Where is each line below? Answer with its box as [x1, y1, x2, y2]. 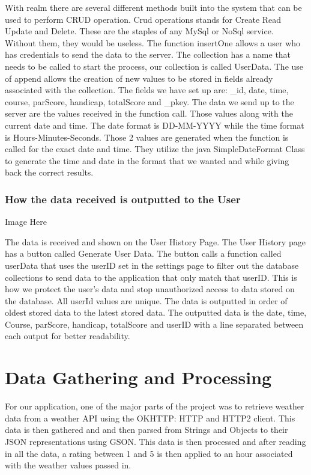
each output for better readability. [5, 329, 130, 342]
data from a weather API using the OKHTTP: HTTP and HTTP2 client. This [5, 411, 295, 424]
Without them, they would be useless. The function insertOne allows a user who [5, 36, 301, 49]
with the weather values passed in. [5, 459, 131, 471]
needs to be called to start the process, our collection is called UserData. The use [5, 60, 304, 72]
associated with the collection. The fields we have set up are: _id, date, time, [5, 84, 289, 96]
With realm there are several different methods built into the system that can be [5, 1, 302, 13]
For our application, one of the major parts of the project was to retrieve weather [5, 400, 304, 412]
